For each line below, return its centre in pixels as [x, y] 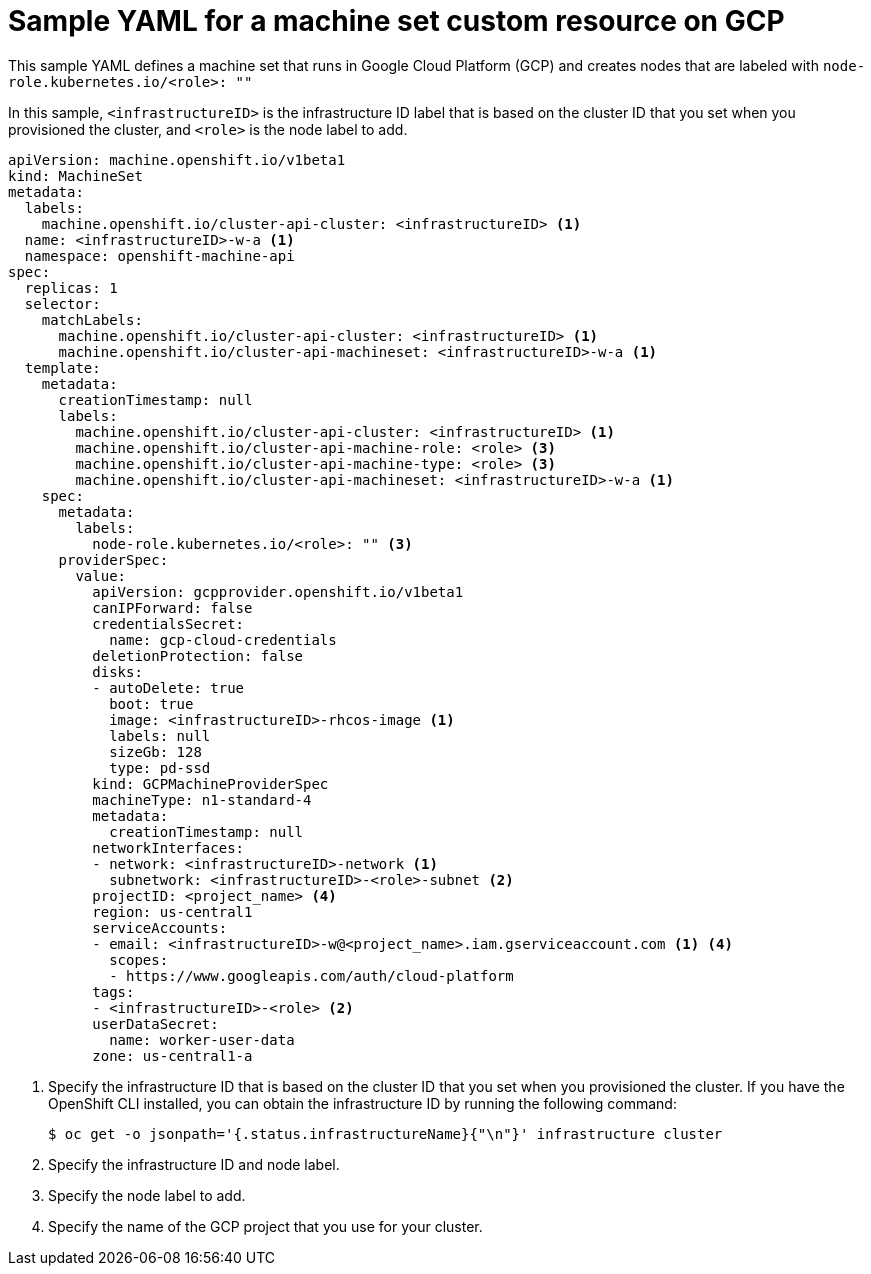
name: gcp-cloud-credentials [223, 639]
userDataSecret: [155, 1023]
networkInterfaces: [168, 847]
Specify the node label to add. [147, 1195]
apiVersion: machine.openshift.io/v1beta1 [177, 159]
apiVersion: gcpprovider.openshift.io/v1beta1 [278, 591]
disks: [117, 671]
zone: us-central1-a [172, 1055]
